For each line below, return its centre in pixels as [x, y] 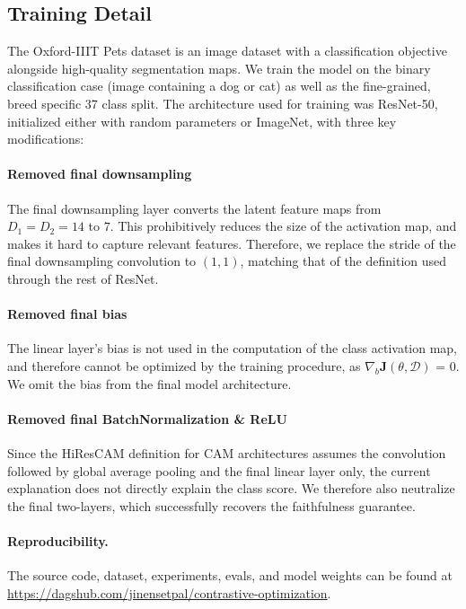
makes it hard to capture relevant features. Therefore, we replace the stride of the [232, 243]
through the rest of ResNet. [83, 278]
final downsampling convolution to [102, 261]
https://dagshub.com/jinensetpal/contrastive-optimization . [169, 592]
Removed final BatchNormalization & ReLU [147, 418]
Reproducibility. [58, 540]
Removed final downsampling [100, 174]
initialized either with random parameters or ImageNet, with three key [202, 121]
